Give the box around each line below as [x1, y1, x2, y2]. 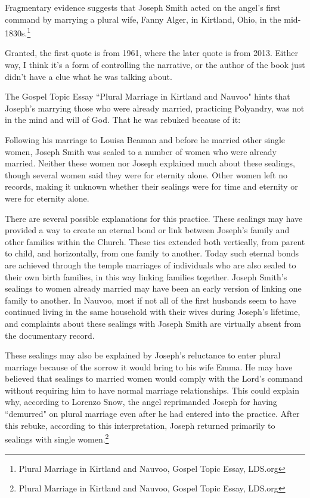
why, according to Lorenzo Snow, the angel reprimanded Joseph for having [5, 395, 277, 408]
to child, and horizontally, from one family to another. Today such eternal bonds [5, 247, 299, 259]
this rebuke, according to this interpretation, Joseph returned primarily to [5, 419, 275, 431]
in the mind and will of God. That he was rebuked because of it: [5, 113, 241, 126]
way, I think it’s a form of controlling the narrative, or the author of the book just [5, 58, 305, 71]
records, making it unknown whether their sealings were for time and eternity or [5, 180, 298, 193]
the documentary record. [5, 329, 95, 341]
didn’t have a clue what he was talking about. [5, 70, 172, 82]
